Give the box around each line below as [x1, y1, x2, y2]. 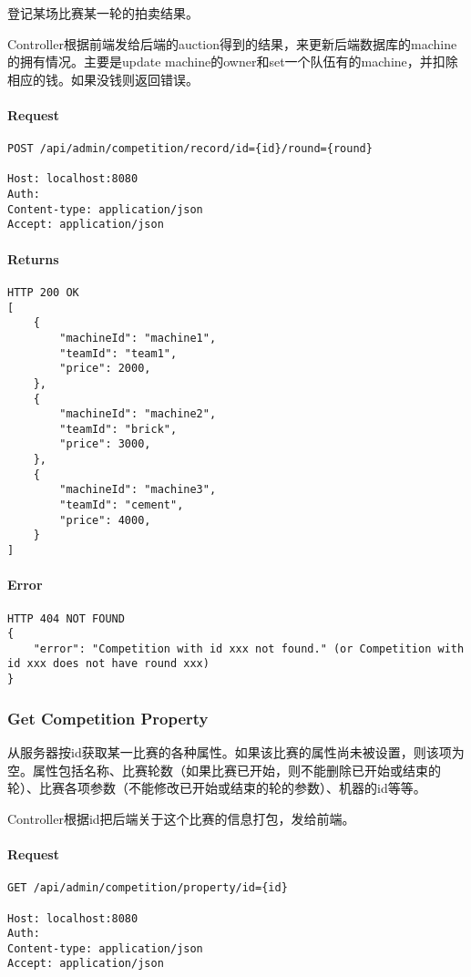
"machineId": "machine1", [59, 331, 217, 345]
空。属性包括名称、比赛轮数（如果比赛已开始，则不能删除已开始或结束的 [7, 760, 441, 779]
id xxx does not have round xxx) [7, 657, 210, 671]
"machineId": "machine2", [59, 407, 217, 421]
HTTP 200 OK [7, 285, 79, 299]
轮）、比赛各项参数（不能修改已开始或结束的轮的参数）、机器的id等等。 [7, 778, 426, 797]
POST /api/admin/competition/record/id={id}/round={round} [7, 142, 373, 156]
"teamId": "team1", [59, 346, 178, 360]
